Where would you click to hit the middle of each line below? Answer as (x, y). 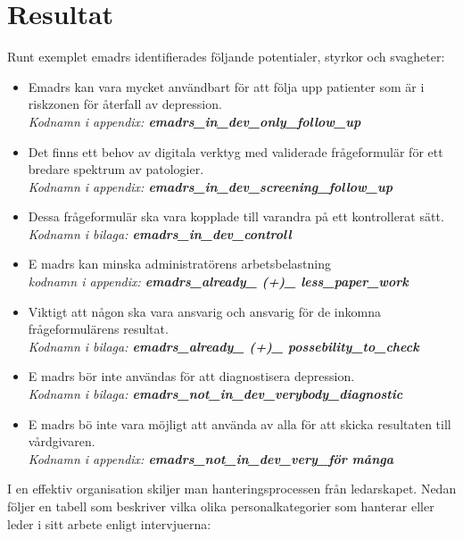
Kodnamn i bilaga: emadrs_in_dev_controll (160, 233)
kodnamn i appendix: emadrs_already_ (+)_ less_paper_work (218, 282)
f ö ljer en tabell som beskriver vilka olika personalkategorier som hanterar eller (221, 506)
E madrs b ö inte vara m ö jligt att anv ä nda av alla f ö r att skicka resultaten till (240, 423)
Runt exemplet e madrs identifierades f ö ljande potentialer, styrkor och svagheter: (226, 57)
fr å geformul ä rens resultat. (98, 329)
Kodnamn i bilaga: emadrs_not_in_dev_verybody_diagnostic (215, 394)
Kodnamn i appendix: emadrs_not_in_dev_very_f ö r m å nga (211, 458)
